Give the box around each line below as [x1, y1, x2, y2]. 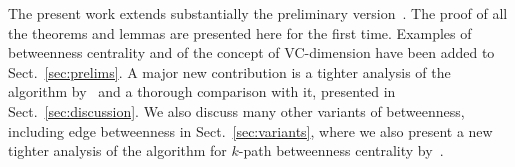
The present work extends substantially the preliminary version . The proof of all [8, 3, 508, 23]
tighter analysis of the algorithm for [8, 140, 227, 161]
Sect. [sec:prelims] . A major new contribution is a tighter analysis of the [8, 61, 451, 82]
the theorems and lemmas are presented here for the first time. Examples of [8, 22, 472, 43]
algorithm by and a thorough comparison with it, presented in [8, 81, 396, 102]
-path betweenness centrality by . [238, 140, 444, 161]
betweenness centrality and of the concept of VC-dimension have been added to [8, 42, 495, 63]
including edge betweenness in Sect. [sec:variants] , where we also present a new [8, 120, 493, 141]
